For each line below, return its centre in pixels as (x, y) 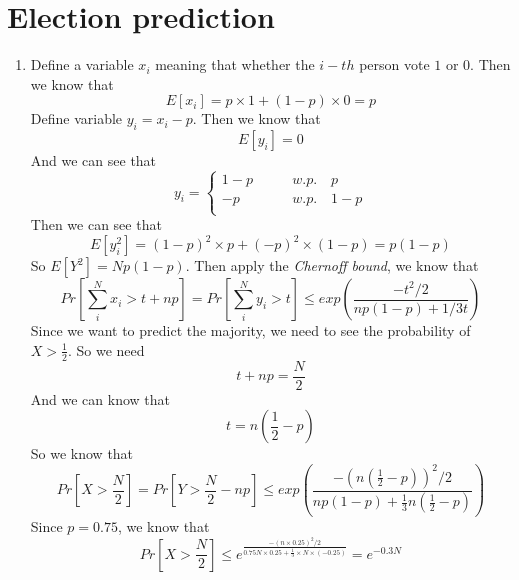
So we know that (82, 453)
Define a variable (82, 64)
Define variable (76, 118)
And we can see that (93, 160)
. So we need (106, 349)
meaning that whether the (235, 64)
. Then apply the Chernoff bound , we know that (332, 265)
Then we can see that (96, 224)
